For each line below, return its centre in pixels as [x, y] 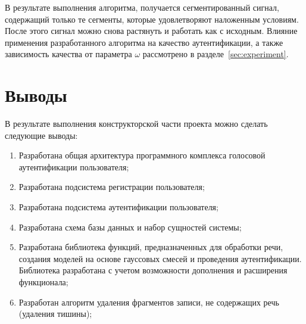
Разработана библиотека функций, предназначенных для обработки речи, [151, 247]
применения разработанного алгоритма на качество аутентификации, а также [144, 42]
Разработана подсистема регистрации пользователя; [112, 187]
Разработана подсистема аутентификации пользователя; [118, 207]
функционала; [43, 282]
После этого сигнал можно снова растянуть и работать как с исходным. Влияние [151, 31]
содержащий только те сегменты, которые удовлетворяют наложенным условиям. [152, 19]
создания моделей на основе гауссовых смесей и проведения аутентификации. [160, 258]
